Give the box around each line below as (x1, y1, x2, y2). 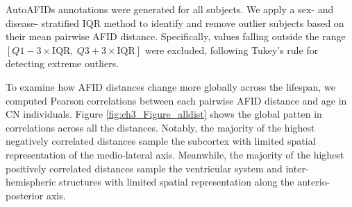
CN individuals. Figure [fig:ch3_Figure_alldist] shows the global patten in (6, 107, 322, 121)
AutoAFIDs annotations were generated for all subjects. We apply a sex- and (6, 2, 334, 16)
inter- (285, 161, 309, 175)
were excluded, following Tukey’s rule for (144, 42, 319, 57)
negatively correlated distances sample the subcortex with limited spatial (6, 134, 316, 148)
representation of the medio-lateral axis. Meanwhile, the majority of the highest (6, 147, 344, 161)
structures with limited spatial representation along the (59, 174, 294, 189)
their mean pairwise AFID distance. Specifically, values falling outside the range (6, 29, 346, 44)
